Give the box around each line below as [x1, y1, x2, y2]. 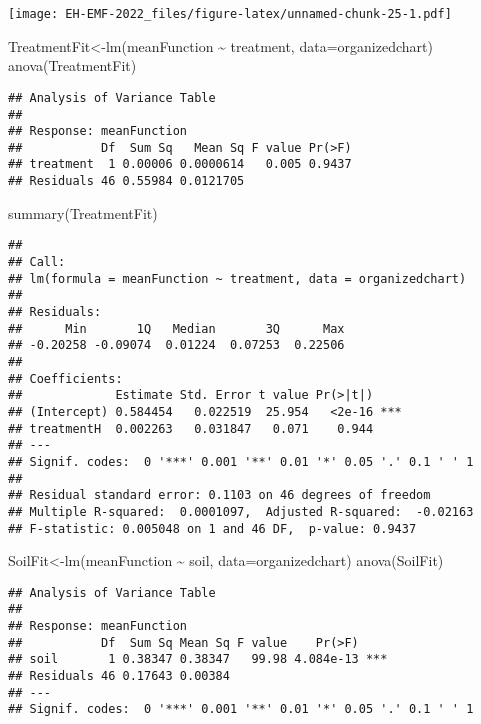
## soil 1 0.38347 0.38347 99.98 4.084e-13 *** [8, 652, 388, 667]
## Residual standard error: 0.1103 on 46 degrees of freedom [8, 488, 431, 503]
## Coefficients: [8, 371, 123, 386]
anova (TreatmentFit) [8, 55, 137, 76]
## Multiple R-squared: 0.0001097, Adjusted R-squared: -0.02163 [8, 504, 474, 519]
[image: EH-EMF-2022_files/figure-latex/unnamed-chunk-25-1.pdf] [8, 7, 452, 21]
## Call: [8, 255, 66, 270]
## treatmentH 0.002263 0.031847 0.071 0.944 [8, 421, 374, 436]
